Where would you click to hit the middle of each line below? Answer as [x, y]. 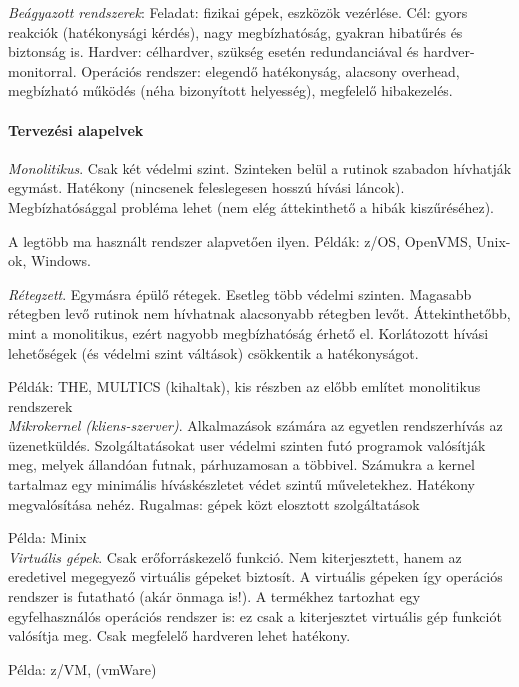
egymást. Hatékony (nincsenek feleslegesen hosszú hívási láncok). [206, 187]
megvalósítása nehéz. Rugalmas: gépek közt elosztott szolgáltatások [214, 503]
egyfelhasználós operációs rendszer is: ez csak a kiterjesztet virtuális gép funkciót [255, 615]
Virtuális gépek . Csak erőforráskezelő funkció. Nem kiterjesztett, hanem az [235, 556]
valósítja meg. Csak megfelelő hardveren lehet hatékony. [179, 635]
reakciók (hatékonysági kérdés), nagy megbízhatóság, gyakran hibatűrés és [235, 31]
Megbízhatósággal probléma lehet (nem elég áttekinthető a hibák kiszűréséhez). [251, 206]
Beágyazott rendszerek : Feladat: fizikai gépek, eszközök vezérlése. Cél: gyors [238, 12]
